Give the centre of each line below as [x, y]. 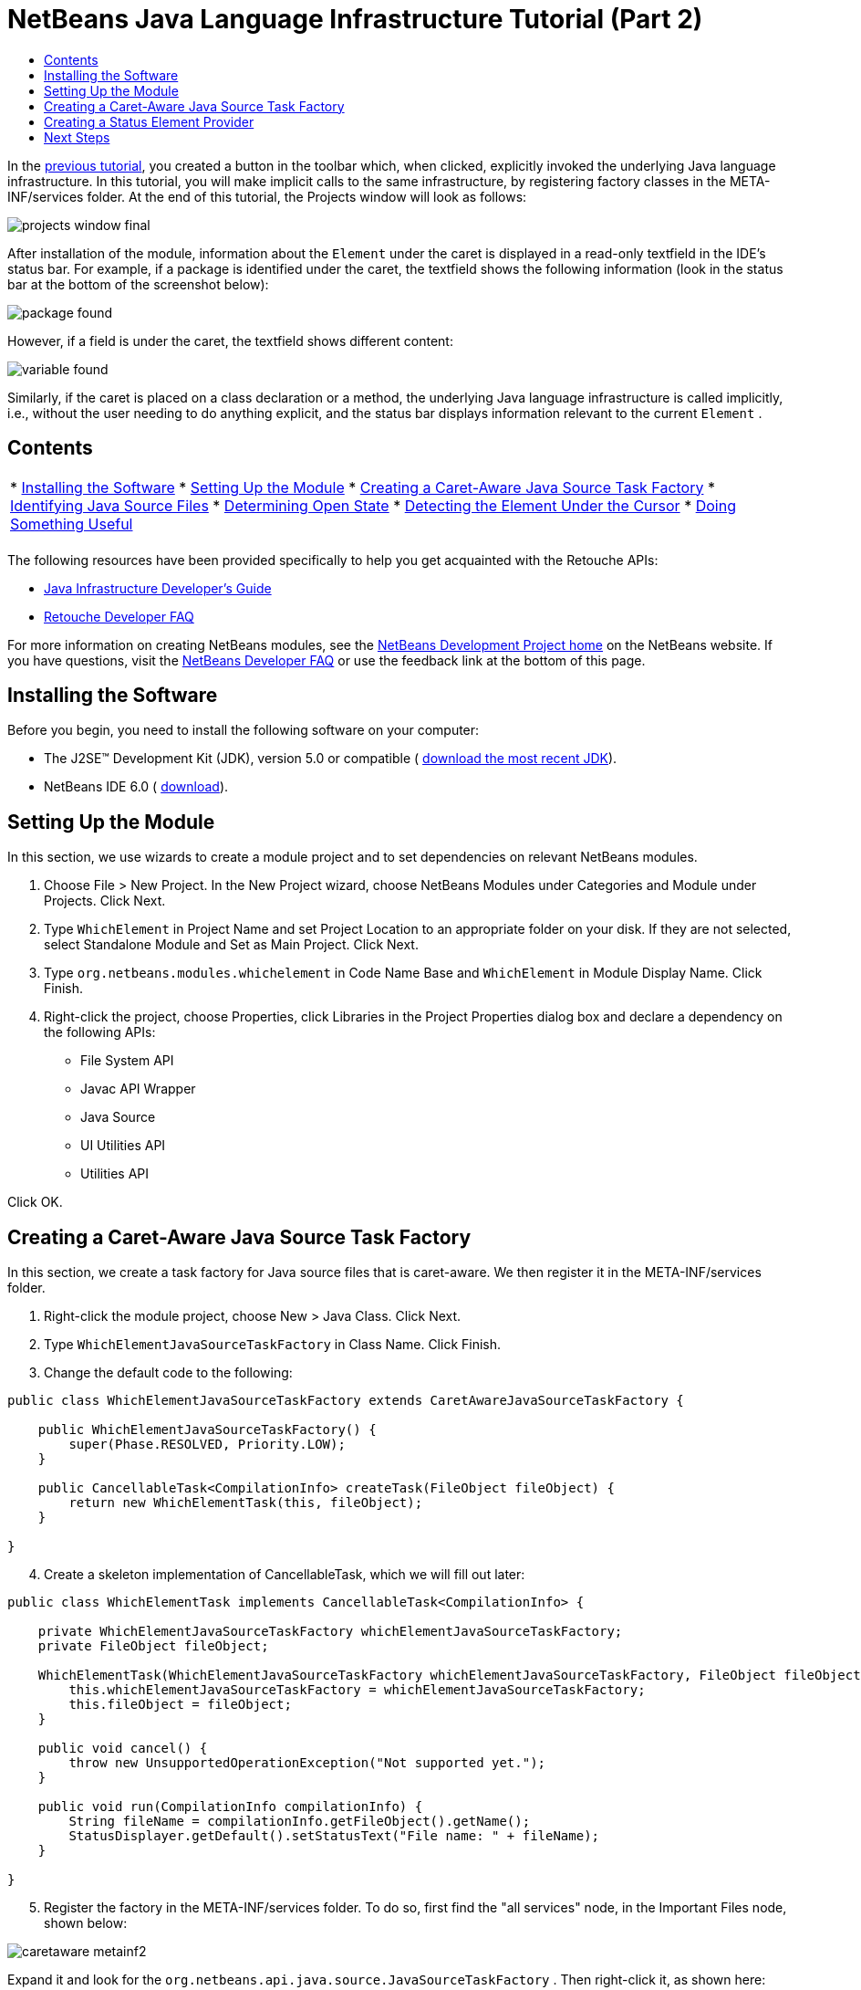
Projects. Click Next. [105, 901]
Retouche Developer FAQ [119, 616]
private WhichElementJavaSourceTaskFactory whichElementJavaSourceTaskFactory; [330, 1632]
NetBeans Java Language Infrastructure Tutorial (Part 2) [355, 19]
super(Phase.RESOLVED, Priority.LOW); [207, 1445]
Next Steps [77, 137]
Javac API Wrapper [138, 1089]
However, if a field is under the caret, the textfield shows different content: [230, 340]
